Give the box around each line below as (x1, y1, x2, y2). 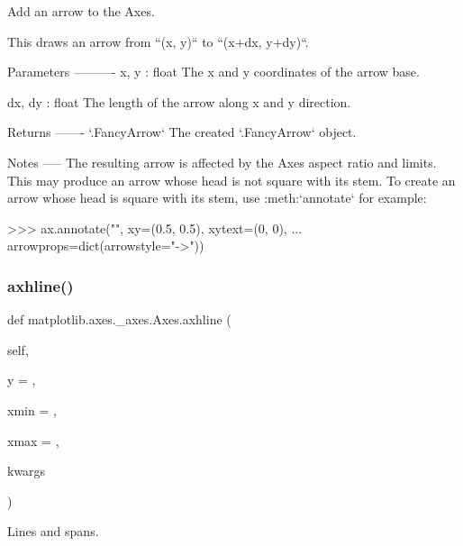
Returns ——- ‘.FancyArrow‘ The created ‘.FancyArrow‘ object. (7, 123, 357, 141)
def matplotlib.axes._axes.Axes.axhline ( (7, 310, 231, 329)
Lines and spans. (7, 522, 99, 541)
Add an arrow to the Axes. (7, 2, 155, 20)
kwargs (7, 461, 46, 480)
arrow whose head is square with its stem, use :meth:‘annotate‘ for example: (7, 188, 427, 207)
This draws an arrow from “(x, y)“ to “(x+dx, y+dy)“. (7, 32, 309, 50)
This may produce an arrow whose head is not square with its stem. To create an (7, 170, 456, 189)
